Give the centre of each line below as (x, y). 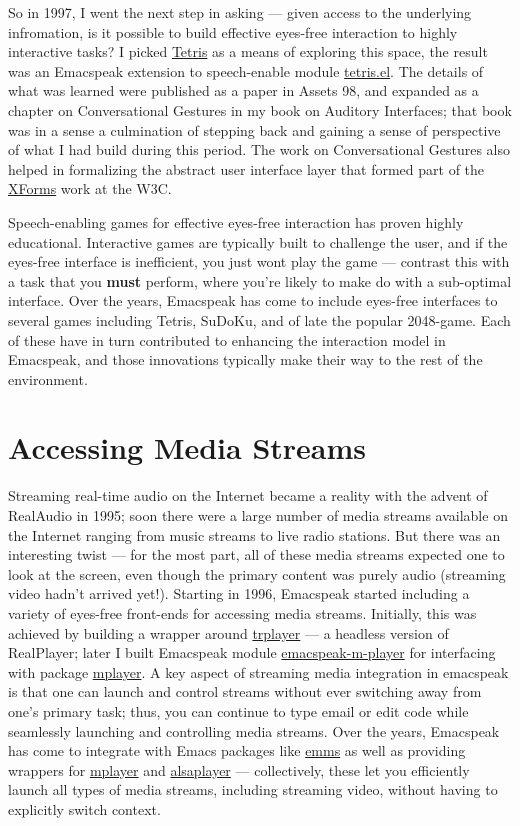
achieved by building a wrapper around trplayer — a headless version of (228, 632)
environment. (48, 378)
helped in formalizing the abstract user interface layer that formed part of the (246, 168)
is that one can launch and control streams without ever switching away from (245, 691)
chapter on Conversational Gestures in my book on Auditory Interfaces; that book (260, 109)
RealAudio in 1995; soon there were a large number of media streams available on (258, 515)
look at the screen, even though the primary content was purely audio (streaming (257, 573)
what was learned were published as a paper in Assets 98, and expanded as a (243, 90)
